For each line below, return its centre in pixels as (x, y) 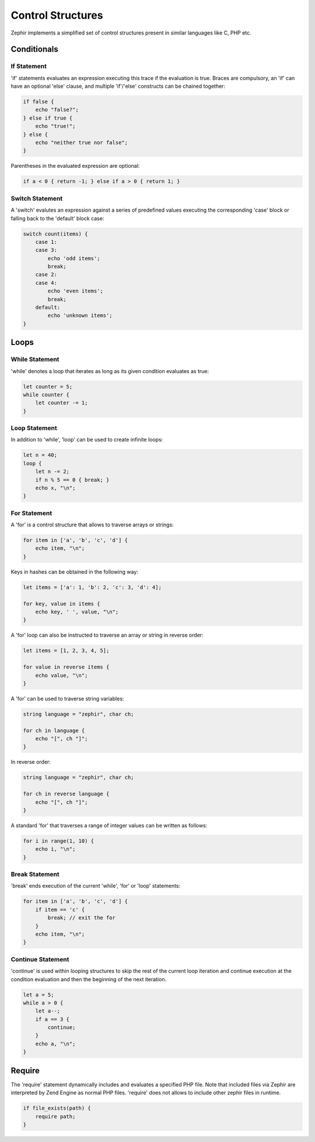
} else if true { (48, 118)
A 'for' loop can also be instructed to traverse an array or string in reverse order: (107, 635)
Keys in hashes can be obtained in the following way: (74, 572)
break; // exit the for (82, 918)
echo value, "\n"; (62, 675)
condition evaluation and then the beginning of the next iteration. (88, 979)
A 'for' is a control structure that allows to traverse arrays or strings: (92, 525)
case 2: (46, 275)
